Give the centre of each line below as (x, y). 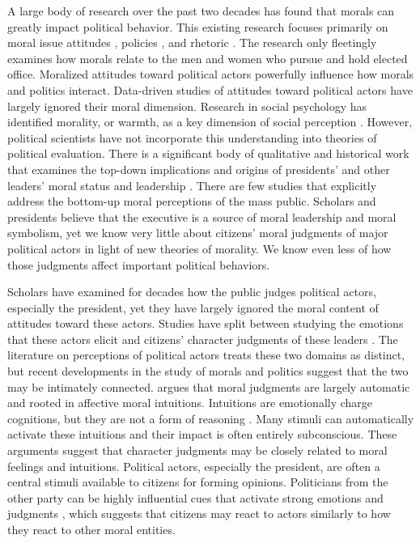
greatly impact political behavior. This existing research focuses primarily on (198, 26)
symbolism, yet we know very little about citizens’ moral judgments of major (198, 233)
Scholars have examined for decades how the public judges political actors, (192, 292)
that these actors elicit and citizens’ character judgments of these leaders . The (203, 339)
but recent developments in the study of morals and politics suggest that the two (208, 371)
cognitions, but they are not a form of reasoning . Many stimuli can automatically (211, 418)
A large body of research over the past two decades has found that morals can (201, 11)
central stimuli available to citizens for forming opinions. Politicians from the (198, 482)
